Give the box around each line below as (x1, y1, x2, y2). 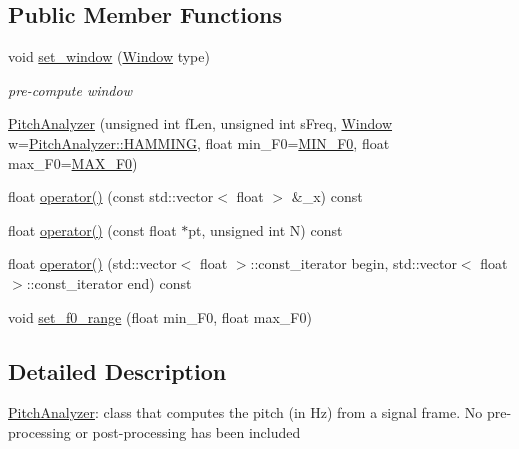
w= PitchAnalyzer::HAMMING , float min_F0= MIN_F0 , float (8, 132, 390, 153)
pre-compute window (8, 79, 132, 100)
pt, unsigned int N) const (188, 219, 343, 240)
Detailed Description (8, 355, 227, 386)
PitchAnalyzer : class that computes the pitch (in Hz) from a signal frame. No (8, 402, 483, 423)
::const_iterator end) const (26, 272, 192, 293)
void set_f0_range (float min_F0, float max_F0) (8, 306, 312, 327)
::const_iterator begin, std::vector (250, 253, 457, 274)
